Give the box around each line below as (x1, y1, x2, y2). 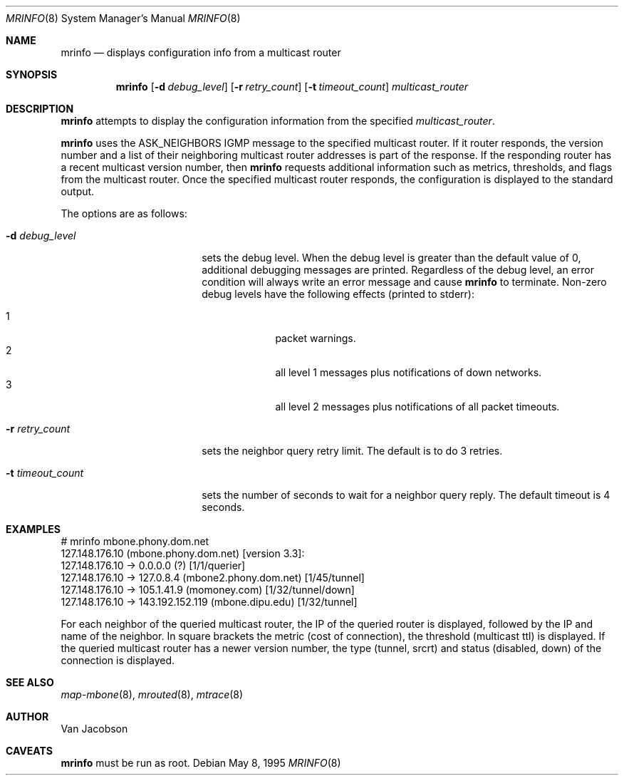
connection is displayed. (61, 654, 175, 666)
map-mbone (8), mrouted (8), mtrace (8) (61, 688, 244, 700)
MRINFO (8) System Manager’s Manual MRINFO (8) (6, 12, 241, 24)
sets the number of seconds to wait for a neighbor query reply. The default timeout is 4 (202, 489, 610, 501)
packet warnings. (275, 332, 356, 344)
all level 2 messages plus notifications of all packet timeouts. (275, 400, 560, 413)
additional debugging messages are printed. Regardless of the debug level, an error (202, 264, 594, 276)
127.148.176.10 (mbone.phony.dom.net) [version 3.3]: (61, 547, 305, 559)
